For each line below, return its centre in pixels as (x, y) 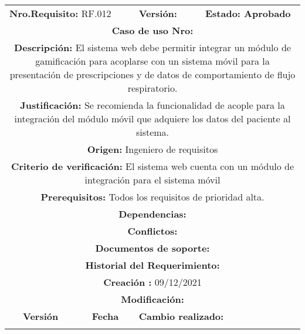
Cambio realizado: (181, 316)
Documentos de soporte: (152, 248)
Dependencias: (152, 214)
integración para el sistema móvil (152, 180)
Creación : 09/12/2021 (152, 282)
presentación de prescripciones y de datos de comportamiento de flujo (152, 74)
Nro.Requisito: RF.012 (60, 13)
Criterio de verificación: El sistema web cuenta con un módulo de (152, 166)
